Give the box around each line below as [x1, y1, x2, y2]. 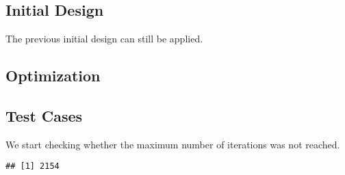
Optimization [5, 65, 101, 86]
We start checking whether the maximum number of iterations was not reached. [5, 137, 340, 151]
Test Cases [5, 105, 83, 126]
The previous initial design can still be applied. [5, 31, 203, 46]
